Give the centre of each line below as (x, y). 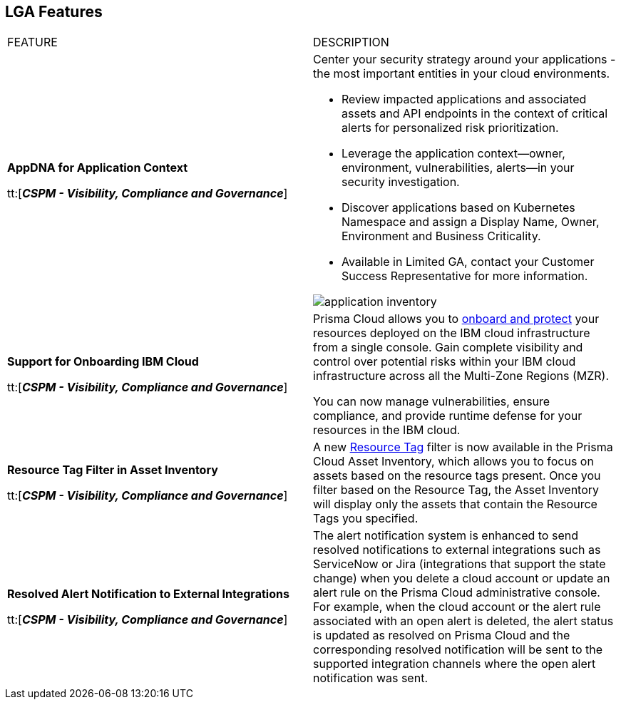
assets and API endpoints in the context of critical (475, 114)
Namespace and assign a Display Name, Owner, (471, 222)
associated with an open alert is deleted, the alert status (463, 621)
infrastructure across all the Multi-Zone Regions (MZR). (461, 376)
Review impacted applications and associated (464, 99)
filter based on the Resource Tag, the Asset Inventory (456, 490)
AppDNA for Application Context (98, 168)
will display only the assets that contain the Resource (455, 504)
